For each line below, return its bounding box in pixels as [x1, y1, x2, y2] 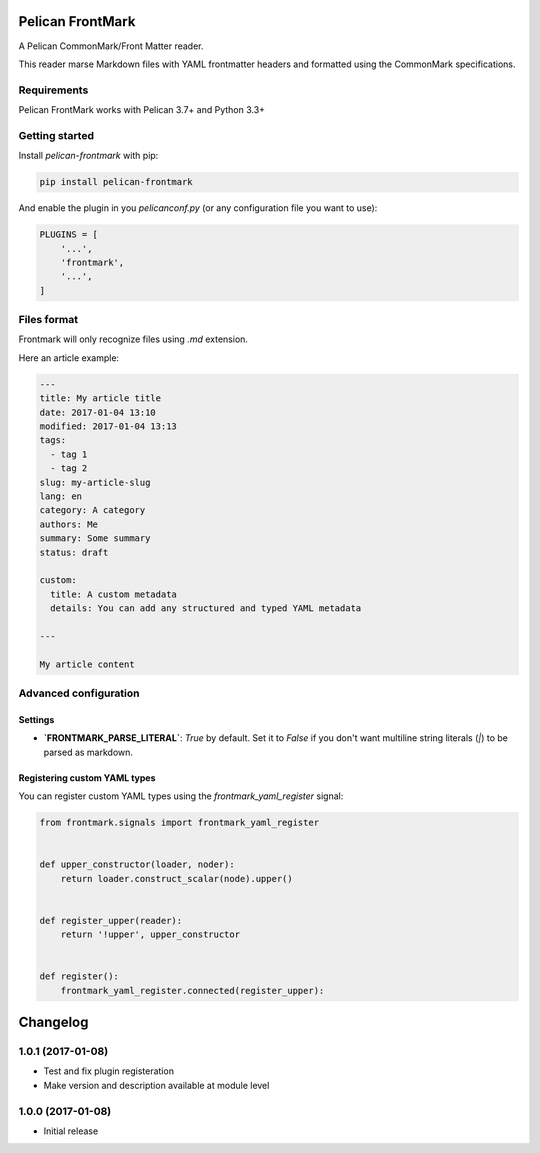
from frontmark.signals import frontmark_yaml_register [39, 816, 320, 828]
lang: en [39, 490, 83, 502]
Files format [18, 313, 79, 327]
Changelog [18, 1014, 89, 1031]
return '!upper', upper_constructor [60, 929, 240, 940]
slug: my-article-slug [39, 476, 151, 488]
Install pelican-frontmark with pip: [18, 150, 159, 162]
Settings [18, 713, 55, 725]
